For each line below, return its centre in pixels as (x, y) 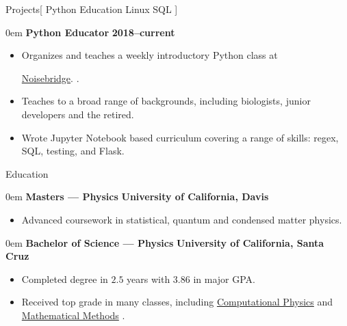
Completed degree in (65, 279)
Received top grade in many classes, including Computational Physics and (177, 302)
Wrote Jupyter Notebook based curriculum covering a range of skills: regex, (180, 137)
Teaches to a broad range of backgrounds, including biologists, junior (166, 101)
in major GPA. (224, 279)
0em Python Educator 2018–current (90, 32)
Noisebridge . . (50, 78)
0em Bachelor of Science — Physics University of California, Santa (165, 242)
